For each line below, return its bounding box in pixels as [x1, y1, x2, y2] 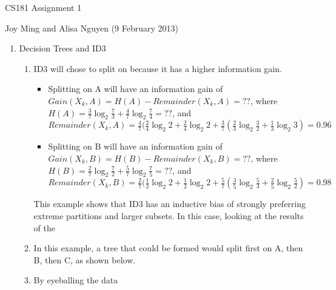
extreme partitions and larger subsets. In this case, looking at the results [33, 209, 304, 222]
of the [33, 221, 55, 234]
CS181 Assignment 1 [5, 1, 82, 13]
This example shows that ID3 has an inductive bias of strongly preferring [33, 197, 306, 210]
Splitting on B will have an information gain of [48, 140, 223, 153]
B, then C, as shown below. [33, 253, 136, 266]
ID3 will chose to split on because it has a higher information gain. [33, 62, 282, 74]
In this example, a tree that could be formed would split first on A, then [33, 242, 303, 254]
